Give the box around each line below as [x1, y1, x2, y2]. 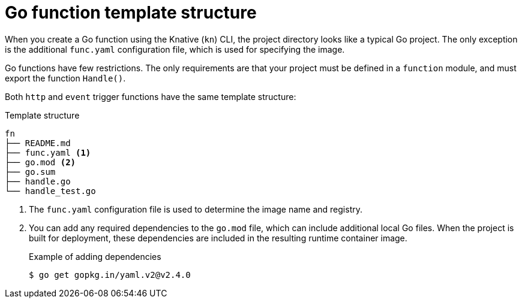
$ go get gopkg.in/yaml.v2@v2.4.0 [29, 269, 191, 280]
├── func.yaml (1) [5, 147, 91, 157]
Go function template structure [5, 2, 257, 23]
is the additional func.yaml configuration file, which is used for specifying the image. [5, 44, 345, 54]
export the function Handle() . [5, 72, 126, 83]
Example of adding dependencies [29, 251, 161, 262]
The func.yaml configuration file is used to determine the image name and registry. [29, 204, 362, 214]
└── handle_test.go [5, 186, 96, 196]
